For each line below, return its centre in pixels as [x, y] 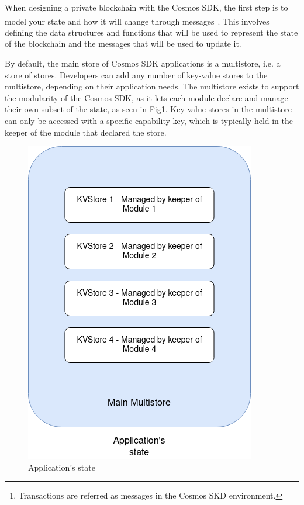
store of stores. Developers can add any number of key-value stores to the [136, 75]
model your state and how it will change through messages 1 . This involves [137, 20]
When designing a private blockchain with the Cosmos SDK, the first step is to [146, 7]
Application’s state [62, 467]
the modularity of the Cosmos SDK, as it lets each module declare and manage [146, 97]
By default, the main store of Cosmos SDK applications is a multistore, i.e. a [143, 63]
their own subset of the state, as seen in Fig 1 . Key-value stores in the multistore [148, 109]
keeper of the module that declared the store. [86, 132]
